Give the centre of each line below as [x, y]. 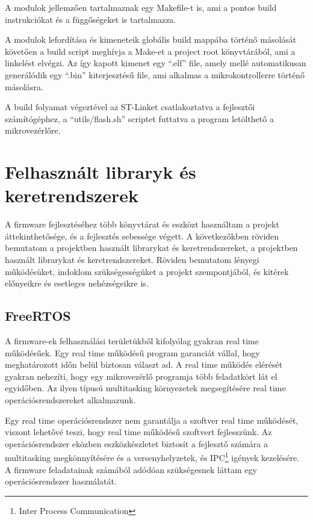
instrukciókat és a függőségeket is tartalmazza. [91, 19]
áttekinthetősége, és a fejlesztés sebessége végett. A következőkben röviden [142, 236]
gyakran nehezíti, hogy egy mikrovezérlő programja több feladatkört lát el [141, 376]
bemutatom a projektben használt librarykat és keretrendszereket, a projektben [151, 248]
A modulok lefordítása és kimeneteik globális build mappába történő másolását [151, 39]
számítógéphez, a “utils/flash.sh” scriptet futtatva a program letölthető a [139, 118]
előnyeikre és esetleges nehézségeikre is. [77, 283]
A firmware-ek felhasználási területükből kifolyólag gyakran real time [132, 341]
